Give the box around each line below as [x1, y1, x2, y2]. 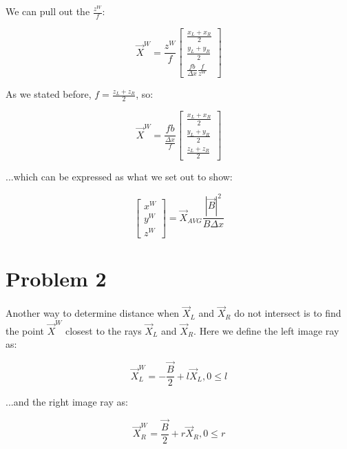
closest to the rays [65, 323, 142, 337]
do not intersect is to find [234, 306, 341, 320]
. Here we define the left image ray [193, 323, 339, 337]
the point [6, 323, 45, 337]
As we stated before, [6, 87, 92, 101]
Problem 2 [6, 264, 107, 293]
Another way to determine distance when [6, 306, 180, 320]
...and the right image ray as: [6, 395, 128, 409]
